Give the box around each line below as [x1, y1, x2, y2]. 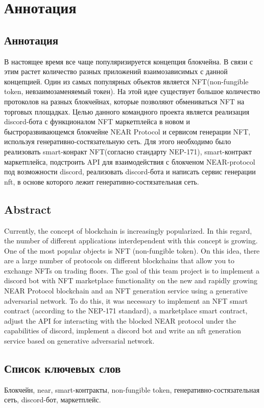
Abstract [4, 201, 52, 217]
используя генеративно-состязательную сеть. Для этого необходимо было [4, 136, 231, 147]
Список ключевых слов [4, 360, 121, 376]
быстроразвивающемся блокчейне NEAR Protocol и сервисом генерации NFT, [4, 126, 251, 137]
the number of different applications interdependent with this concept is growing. [4, 235, 258, 246]
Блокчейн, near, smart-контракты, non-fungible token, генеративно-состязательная [4, 384, 260, 395]
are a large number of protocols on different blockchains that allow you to [4, 255, 235, 266]
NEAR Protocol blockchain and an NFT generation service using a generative [4, 285, 248, 296]
